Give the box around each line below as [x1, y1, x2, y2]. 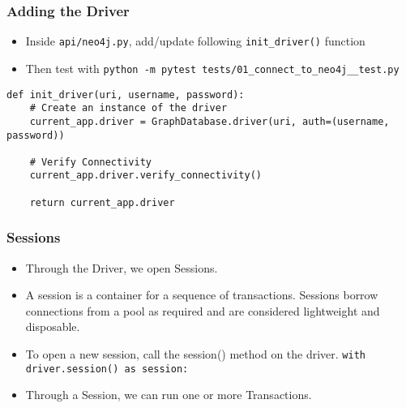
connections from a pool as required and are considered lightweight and [25, 302, 380, 319]
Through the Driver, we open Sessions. [25, 259, 218, 276]
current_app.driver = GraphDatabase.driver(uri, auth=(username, [29, 115, 390, 127]
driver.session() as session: [25, 363, 189, 375]
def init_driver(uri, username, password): [6, 88, 245, 101]
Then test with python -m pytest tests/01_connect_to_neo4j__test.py [25, 59, 400, 76]
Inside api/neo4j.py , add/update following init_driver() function [25, 32, 365, 49]
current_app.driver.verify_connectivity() [29, 170, 262, 182]
